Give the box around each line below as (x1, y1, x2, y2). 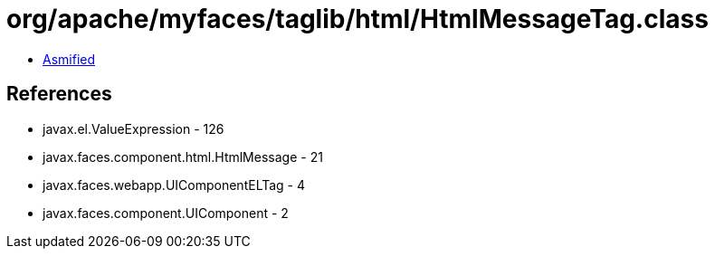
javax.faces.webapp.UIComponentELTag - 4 (43, 176, 306, 193)
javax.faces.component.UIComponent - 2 (43, 204, 289, 221)
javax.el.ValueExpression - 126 (43, 120, 224, 137)
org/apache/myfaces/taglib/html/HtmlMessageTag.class (6, 4, 709, 34)
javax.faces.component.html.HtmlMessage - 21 (43, 148, 323, 165)
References (6, 82, 112, 106)
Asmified (43, 51, 96, 67)
